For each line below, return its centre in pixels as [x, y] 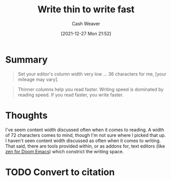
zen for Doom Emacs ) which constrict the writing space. [65, 151]
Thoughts [26, 115]
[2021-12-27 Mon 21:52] [86, 33]
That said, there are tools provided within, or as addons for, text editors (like [85, 146]
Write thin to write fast [86, 9]
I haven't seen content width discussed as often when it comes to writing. [83, 140]
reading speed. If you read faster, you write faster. [71, 95]
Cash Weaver [86, 24]
